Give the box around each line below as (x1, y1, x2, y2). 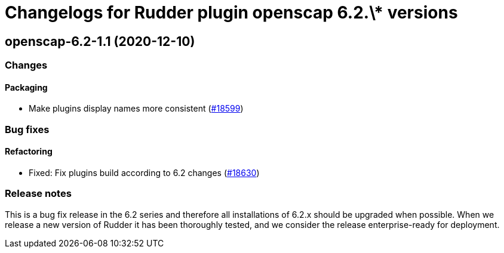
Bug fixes (5, 123, 50, 135)
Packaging (5, 82, 48, 92)
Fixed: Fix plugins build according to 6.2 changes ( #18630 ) (29, 167, 260, 178)
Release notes (5, 187, 72, 200)
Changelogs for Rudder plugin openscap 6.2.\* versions (5, 2, 458, 23)
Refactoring (5, 146, 53, 157)
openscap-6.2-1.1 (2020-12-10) (5, 33, 195, 49)
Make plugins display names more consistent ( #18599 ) (29, 103, 244, 114)
